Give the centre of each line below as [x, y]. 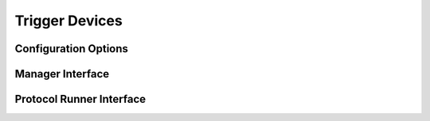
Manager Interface [62, 74]
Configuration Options [72, 49]
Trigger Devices [68, 21]
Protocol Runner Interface [80, 99]
